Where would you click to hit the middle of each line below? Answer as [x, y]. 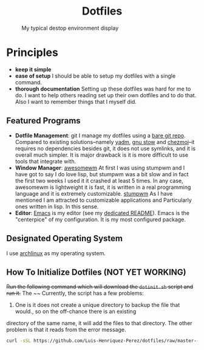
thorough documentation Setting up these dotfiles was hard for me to [103, 89]
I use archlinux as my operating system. [56, 253]
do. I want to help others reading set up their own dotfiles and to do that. [106, 95]
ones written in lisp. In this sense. [57, 206]
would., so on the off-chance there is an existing [76, 312]
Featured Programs [43, 121]
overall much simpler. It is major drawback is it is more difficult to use [101, 155]
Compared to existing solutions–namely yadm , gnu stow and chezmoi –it [105, 142]
